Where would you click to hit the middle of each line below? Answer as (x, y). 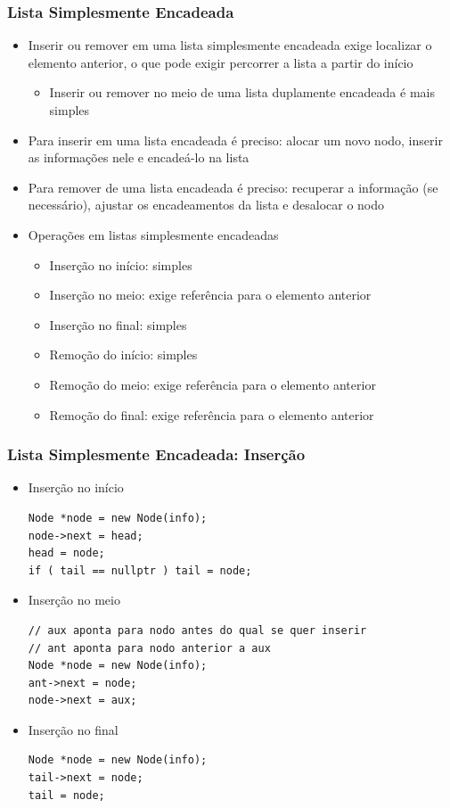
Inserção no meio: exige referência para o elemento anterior (210, 295)
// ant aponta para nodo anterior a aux (149, 648)
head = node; (66, 553)
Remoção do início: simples (123, 355)
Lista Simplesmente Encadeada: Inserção (156, 454)
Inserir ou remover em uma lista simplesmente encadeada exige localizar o (230, 45)
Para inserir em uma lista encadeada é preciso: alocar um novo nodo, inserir (235, 140)
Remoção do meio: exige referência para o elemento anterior (213, 384)
